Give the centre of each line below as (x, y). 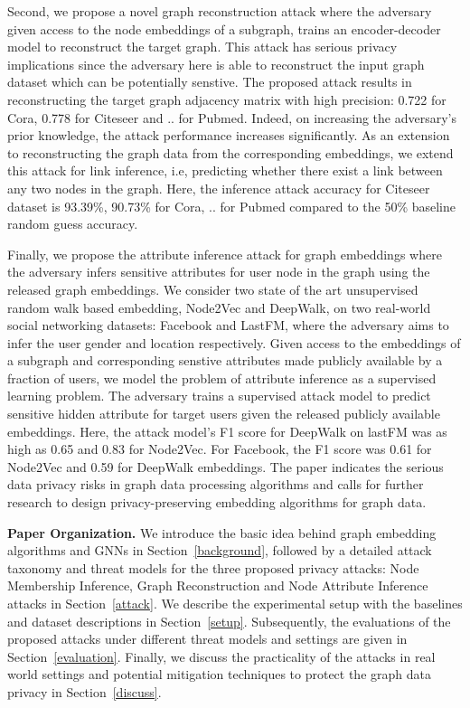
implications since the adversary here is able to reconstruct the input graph (216, 64)
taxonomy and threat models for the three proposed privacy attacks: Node (213, 567)
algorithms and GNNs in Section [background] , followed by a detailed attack (220, 550)
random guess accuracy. (73, 224)
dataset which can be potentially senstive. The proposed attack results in (210, 82)
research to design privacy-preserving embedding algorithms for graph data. (217, 502)
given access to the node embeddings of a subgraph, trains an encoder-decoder (224, 28)
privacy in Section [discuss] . (85, 691)
